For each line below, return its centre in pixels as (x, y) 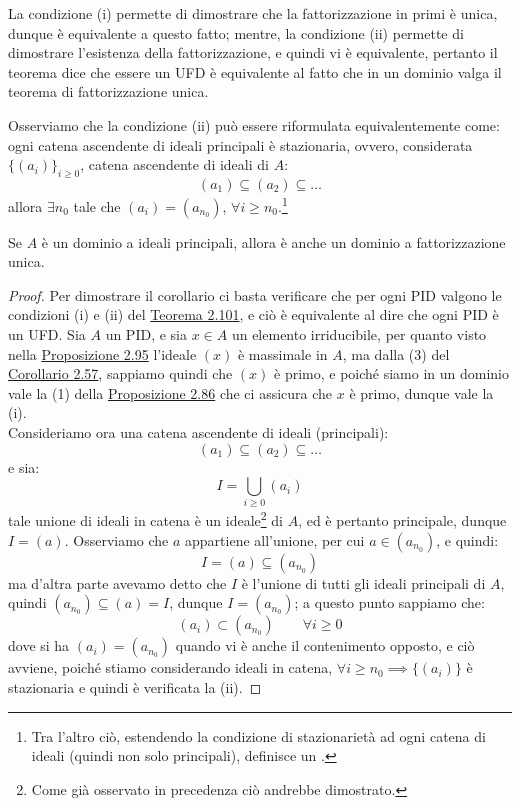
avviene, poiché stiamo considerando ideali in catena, (170, 667)
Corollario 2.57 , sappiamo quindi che (120, 373)
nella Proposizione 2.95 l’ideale (102, 353)
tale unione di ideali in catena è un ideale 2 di (145, 519)
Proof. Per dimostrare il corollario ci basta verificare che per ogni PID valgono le (255, 294)
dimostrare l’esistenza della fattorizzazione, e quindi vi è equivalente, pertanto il (253, 52)
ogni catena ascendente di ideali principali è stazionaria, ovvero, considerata (240, 144)
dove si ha (39, 645)
